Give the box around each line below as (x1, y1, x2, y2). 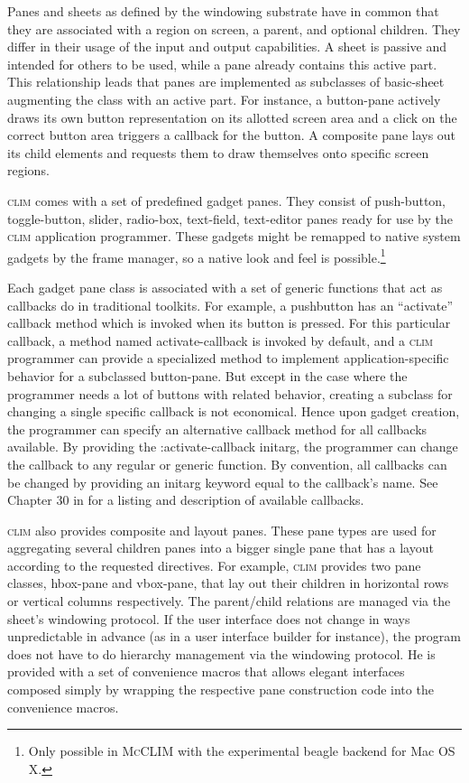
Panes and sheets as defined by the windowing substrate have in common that (7, 2, 439, 20)
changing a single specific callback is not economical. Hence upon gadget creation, (7, 402, 460, 421)
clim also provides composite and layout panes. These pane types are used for (7, 520, 437, 539)
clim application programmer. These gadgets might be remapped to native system (7, 227, 461, 246)
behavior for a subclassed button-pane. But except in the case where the (7, 366, 408, 385)
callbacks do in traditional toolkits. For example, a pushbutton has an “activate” (7, 295, 454, 314)
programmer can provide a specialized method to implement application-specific (7, 349, 449, 368)
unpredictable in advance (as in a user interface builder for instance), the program (7, 627, 461, 646)
